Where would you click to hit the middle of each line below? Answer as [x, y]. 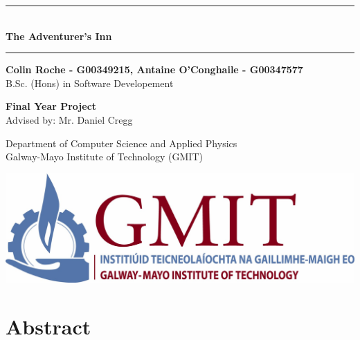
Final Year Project [51, 106]
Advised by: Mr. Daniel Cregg [69, 119]
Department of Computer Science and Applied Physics [121, 143]
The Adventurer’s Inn [59, 36]
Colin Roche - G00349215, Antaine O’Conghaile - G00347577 [154, 69]
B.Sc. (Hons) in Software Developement [90, 83]
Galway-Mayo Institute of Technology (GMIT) [104, 157]
